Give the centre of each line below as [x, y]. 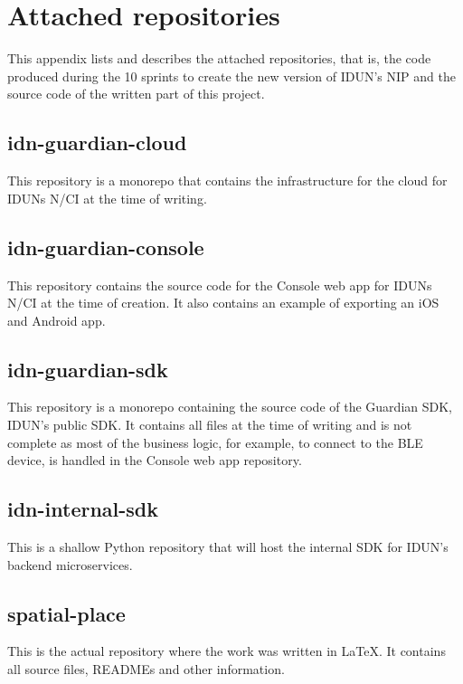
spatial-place [66, 613]
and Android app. [57, 320]
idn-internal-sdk [83, 509]
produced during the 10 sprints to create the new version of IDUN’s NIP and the [231, 76]
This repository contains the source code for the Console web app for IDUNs [220, 285]
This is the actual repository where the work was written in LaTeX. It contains [227, 651]
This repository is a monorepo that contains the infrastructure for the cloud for [227, 180]
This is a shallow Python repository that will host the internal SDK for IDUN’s [228, 547]
